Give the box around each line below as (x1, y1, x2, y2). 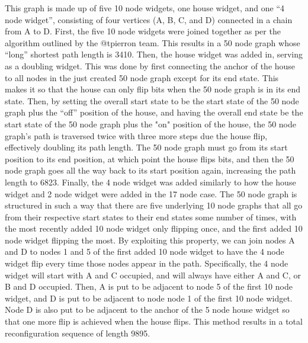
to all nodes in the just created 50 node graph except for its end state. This (5, 71, 279, 84)
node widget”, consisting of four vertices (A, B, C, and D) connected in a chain (5, 13, 293, 25)
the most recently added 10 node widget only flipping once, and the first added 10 (5, 222, 303, 235)
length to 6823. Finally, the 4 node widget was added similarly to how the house (5, 175, 296, 188)
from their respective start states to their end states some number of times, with (5, 210, 297, 223)
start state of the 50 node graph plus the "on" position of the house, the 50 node (5, 117, 297, 130)
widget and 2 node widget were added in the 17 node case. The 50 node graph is (5, 187, 297, 200)
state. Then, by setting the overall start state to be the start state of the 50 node (5, 94, 299, 107)
